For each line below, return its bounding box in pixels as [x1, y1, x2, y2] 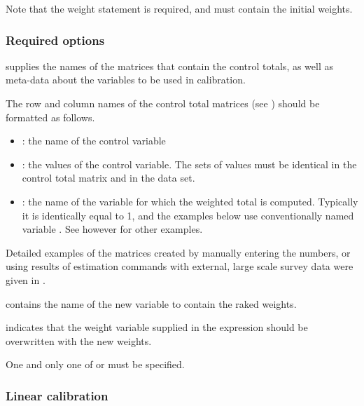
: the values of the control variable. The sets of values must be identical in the [22, 156, 357, 171]
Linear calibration [6, 386, 108, 404]
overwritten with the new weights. [6, 333, 152, 348]
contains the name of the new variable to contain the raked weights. [6, 296, 297, 311]
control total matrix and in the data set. [22, 170, 195, 185]
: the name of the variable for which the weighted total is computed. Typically [22, 194, 358, 208]
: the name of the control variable [22, 133, 166, 148]
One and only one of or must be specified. [6, 357, 185, 372]
